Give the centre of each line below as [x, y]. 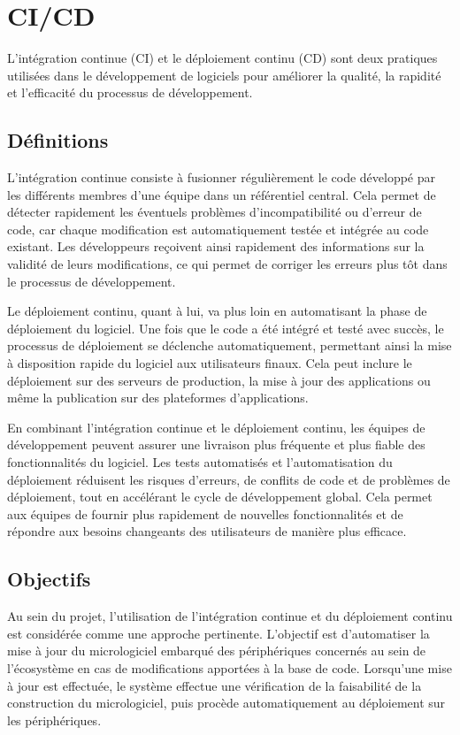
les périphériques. [54, 720]
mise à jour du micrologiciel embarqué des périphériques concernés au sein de [217, 651]
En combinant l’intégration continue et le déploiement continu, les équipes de [216, 427]
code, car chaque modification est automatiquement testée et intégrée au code [218, 229]
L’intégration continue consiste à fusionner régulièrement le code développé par [222, 177]
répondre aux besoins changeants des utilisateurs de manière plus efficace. [207, 531]
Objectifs [49, 579]
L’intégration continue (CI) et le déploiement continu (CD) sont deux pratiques [222, 58]
